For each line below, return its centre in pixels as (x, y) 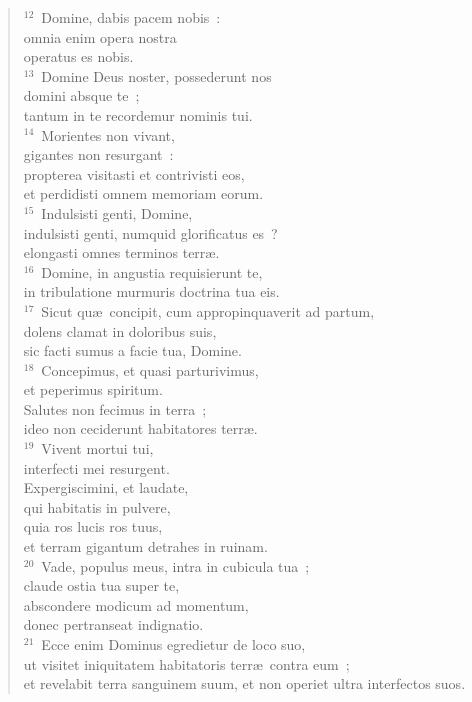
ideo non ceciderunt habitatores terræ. (140, 428)
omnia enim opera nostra (100, 36)
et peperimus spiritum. (93, 389)
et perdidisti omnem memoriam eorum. (143, 193)
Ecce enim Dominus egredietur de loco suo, (173, 644)
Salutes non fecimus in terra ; (115, 408)
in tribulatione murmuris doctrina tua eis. (151, 291)
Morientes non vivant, (108, 134)
